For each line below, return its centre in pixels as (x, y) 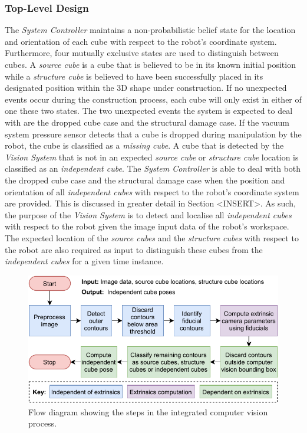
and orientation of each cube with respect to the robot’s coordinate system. (141, 41)
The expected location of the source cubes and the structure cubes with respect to (152, 237)
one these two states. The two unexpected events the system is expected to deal (149, 111)
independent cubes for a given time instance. (84, 261)
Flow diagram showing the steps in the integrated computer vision (148, 411)
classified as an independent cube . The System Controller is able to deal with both (153, 168)
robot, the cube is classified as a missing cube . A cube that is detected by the (144, 145)
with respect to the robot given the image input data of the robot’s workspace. (147, 226)
